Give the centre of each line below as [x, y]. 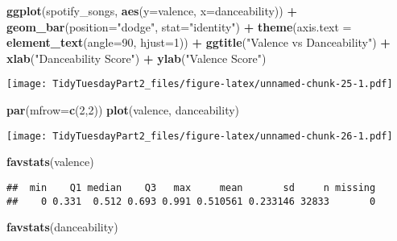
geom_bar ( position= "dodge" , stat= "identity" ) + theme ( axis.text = [179, 26]
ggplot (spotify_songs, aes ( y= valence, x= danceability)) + [152, 10]
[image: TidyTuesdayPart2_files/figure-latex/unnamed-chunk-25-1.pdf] [200, 84]
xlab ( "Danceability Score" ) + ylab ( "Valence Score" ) [136, 58]
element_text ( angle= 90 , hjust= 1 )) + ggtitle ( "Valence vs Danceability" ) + [198, 42]
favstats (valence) [50, 162]
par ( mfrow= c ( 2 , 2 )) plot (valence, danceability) [123, 110]
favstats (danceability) [62, 227]
